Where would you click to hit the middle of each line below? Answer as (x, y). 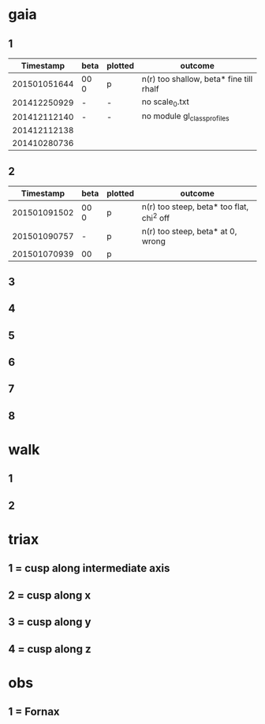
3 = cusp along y (50, 622)
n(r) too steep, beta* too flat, (195, 207)
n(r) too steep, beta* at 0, (189, 231)
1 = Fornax (34, 712)
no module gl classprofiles (185, 117)
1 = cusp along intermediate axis (89, 568)
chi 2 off (156, 218)
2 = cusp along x (50, 595)
